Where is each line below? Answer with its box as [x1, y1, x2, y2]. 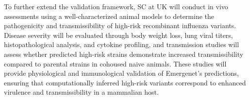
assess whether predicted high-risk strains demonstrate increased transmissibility [4, 49, 244, 59]
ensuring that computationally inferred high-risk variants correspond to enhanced [4, 77, 246, 87]
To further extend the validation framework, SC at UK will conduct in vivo [4, 1, 228, 11]
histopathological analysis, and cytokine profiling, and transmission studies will [4, 39, 239, 50]
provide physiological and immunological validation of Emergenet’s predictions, [4, 68, 239, 78]
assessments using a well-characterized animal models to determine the [4, 11, 215, 21]
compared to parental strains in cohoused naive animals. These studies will [4, 58, 227, 68]
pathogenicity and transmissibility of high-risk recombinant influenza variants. [4, 20, 236, 31]
